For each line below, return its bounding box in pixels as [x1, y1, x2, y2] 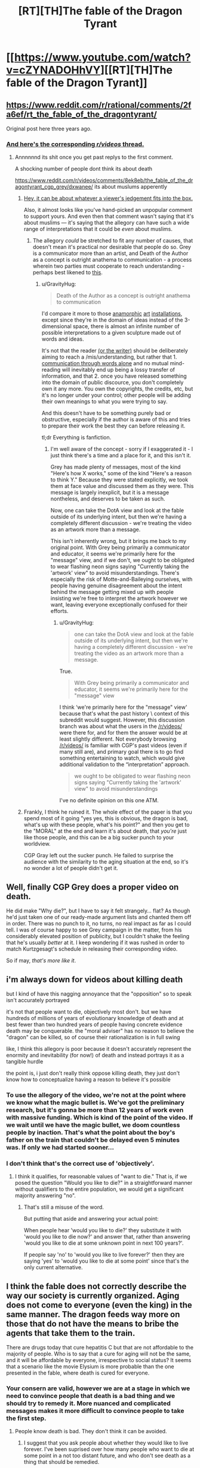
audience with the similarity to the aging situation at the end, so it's [23, 858, 189, 866]
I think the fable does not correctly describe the [6, 1281, 187, 1291]
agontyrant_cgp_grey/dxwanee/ [14, 183, 94, 190]
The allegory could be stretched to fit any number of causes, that [32, 237, 193, 244]
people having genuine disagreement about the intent [50, 582, 183, 589]
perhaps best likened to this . [32, 269, 103, 276]
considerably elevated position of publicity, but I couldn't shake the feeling [6, 933, 190, 940]
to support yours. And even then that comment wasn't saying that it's [23, 213, 194, 220]
